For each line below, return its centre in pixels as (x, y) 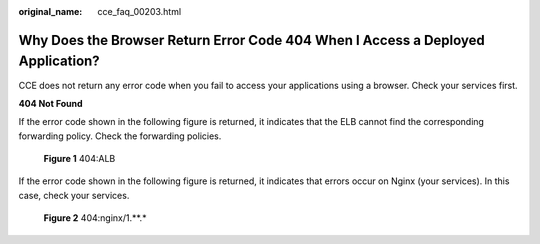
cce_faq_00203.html (139, 11)
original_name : (50, 11)
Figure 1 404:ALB (79, 159)
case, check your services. (74, 195)
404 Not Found (51, 103)
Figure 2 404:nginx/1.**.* (95, 218)
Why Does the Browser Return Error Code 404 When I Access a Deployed (251, 40)
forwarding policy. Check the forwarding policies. (120, 136)
